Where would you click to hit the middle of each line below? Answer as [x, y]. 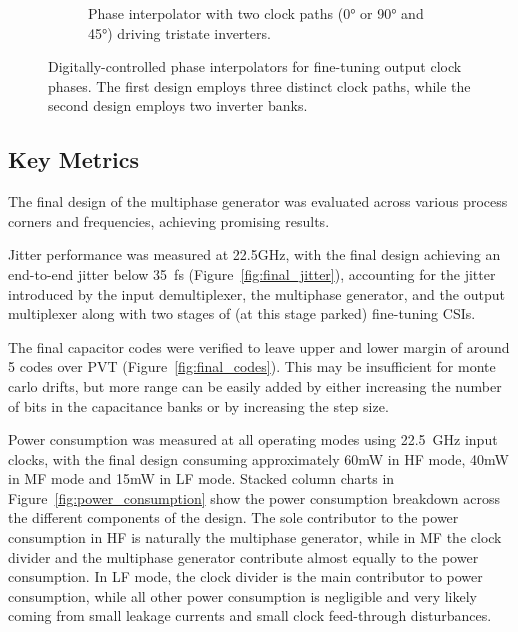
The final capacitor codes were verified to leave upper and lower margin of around [259, 346]
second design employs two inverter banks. [178, 105]
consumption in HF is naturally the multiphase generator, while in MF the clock [255, 537]
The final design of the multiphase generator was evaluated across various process [258, 201]
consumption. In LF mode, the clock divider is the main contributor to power [245, 576]
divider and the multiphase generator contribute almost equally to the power [243, 556]
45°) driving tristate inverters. [179, 32]
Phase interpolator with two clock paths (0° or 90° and [256, 13]
